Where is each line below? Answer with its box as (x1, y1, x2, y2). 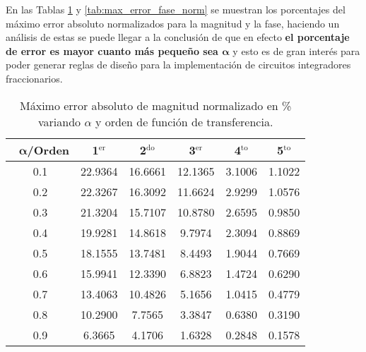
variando (37, 113, 81, 130)
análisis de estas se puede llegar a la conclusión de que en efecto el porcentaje (6, 30, 350, 44)
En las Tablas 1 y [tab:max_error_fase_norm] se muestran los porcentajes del (6, 2, 346, 16)
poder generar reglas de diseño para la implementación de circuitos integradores (6, 57, 351, 72)
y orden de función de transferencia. (95, 113, 273, 130)
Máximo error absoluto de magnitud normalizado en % (20, 97, 292, 114)
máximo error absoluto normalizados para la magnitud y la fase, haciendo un (6, 16, 340, 30)
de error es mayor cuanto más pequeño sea (6, 43, 218, 58)
